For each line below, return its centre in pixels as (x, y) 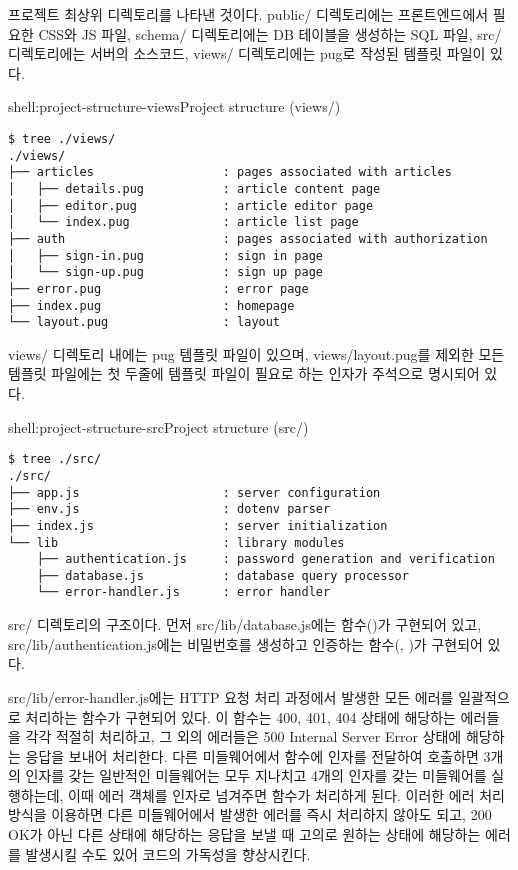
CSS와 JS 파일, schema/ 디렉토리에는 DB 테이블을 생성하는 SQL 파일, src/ (270, 33)
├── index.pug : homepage (151, 305)
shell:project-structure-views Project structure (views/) (174, 106)
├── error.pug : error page (158, 288)
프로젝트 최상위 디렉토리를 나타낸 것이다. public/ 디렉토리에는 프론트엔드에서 (248, 14)
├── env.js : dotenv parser (169, 509)
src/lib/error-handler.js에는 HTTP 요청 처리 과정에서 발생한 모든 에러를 (231, 696)
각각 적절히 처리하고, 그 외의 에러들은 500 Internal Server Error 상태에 (243, 736)
